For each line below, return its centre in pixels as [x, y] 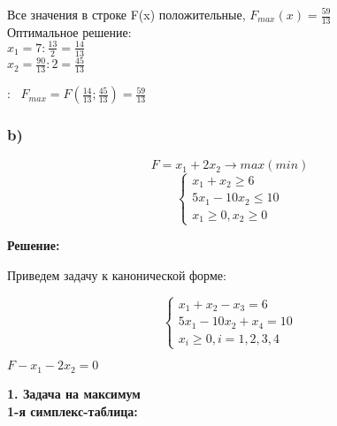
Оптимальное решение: [69, 31]
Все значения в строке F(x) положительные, [126, 14]
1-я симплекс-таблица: [73, 411]
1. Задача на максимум [74, 393]
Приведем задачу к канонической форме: [117, 274]
